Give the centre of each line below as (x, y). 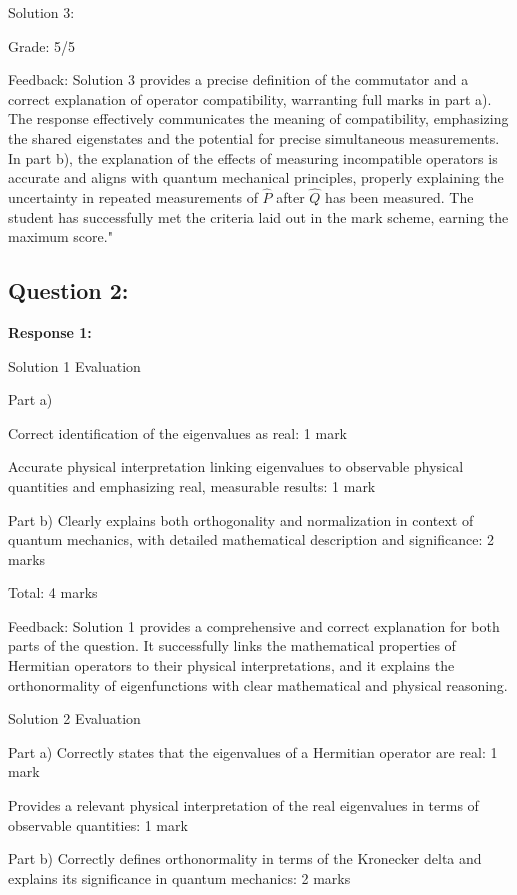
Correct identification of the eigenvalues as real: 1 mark (178, 432)
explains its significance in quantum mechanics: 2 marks (179, 877)
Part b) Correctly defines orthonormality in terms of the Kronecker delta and (245, 858)
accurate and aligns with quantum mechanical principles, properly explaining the (256, 177)
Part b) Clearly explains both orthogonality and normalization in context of (241, 519)
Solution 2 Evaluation (74, 718)
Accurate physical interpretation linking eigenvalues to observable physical (236, 466)
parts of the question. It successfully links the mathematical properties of (232, 645)
